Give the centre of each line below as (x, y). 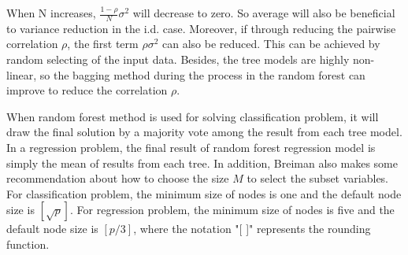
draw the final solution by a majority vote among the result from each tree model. (204, 132)
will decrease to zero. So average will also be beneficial (264, 13)
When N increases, (51, 13)
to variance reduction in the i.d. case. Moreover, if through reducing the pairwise (201, 28)
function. (28, 244)
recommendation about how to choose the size (118, 178)
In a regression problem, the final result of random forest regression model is (191, 147)
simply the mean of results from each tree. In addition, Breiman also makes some (202, 163)
